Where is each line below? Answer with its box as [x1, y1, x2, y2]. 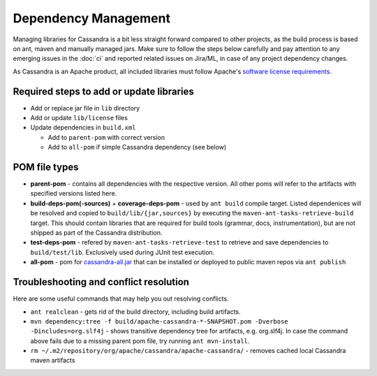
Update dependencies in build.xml [30, 123, 136, 132]
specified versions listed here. [30, 189, 117, 198]
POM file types [13, 161, 80, 173]
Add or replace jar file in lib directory [30, 103, 140, 112]
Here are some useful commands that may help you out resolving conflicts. [13, 294, 230, 303]
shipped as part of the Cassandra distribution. [30, 229, 163, 237]
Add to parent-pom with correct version [47, 133, 165, 141]
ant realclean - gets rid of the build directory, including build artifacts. [30, 308, 241, 316]
